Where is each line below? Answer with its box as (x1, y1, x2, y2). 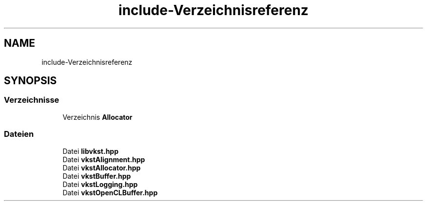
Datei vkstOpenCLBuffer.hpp (62, 188, 158, 197)
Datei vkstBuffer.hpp (62, 171, 131, 180)
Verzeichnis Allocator (62, 112, 133, 121)
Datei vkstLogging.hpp (62, 180, 138, 188)
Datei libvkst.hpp (62, 147, 119, 155)
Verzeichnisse (4, 95, 59, 105)
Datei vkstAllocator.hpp (62, 163, 141, 172)
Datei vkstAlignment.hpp (62, 155, 145, 164)
